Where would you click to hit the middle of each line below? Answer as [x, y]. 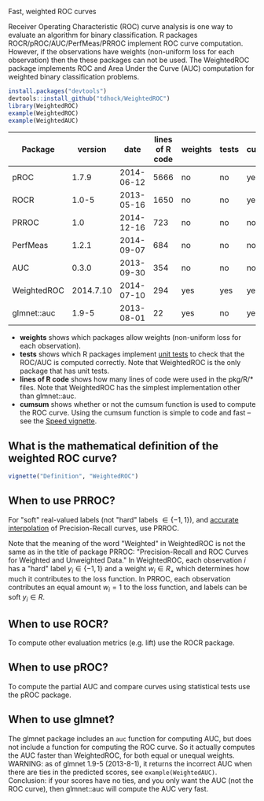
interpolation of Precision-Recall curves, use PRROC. [93, 528]
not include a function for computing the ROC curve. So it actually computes [132, 747]
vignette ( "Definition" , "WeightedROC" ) [73, 476]
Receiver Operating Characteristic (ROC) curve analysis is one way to [121, 26]
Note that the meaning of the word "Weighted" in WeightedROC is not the [127, 543]
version [92, 149]
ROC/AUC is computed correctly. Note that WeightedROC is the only [130, 363]
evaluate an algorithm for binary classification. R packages [103, 35]
